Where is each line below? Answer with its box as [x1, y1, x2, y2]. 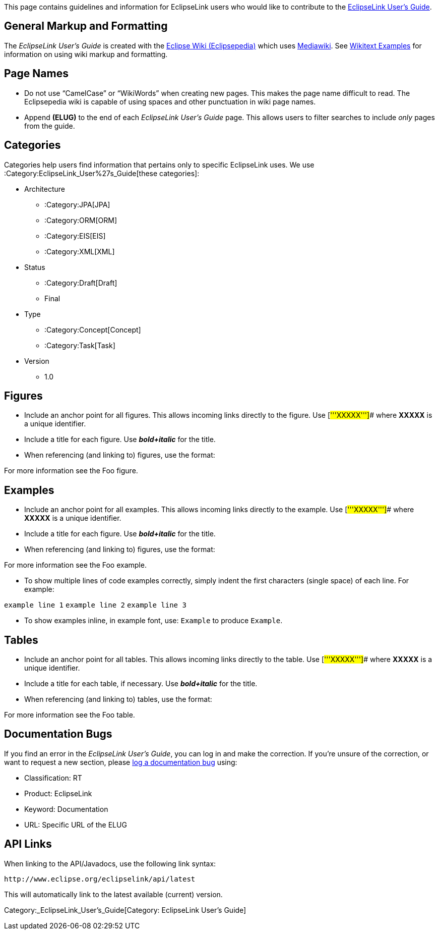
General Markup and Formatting [4, 20, 168, 33]
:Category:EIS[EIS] [44, 231, 106, 240]
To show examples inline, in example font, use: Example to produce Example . [24, 616, 283, 625]
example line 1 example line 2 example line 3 [4, 601, 186, 610]
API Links [4, 838, 52, 851]
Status [24, 262, 45, 271]
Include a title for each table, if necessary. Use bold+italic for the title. [24, 679, 258, 688]
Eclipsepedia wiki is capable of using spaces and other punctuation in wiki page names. [24, 97, 316, 106]
